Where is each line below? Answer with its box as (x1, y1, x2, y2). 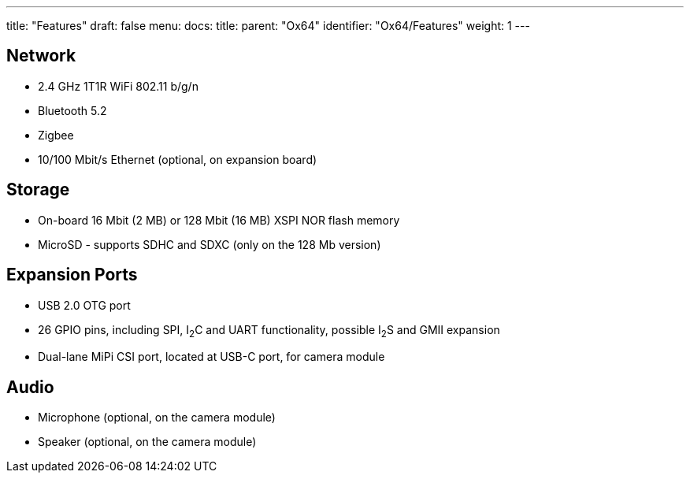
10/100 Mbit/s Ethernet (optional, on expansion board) (38, 152, 317, 166)
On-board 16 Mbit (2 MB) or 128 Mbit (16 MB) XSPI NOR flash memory (38, 213, 400, 227)
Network (6, 46, 76, 66)
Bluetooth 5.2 (38, 103, 107, 117)
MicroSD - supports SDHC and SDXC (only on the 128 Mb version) (38, 237, 381, 251)
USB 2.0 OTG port (38, 298, 131, 312)
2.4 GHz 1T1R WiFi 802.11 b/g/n (38, 79, 198, 93)
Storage (6, 180, 70, 200)
